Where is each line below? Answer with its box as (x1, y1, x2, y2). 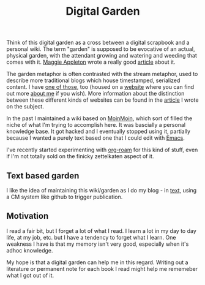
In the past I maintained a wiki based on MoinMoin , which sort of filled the (6, 115, 193, 122)
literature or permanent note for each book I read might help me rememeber (6, 265, 198, 272)
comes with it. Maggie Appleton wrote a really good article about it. (6, 58, 176, 66)
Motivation (6, 211, 49, 221)
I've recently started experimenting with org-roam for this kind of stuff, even (6, 146, 198, 154)
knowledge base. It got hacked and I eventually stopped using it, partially (6, 127, 191, 135)
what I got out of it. (6, 272, 54, 279)
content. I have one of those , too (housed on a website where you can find (6, 83, 195, 91)
